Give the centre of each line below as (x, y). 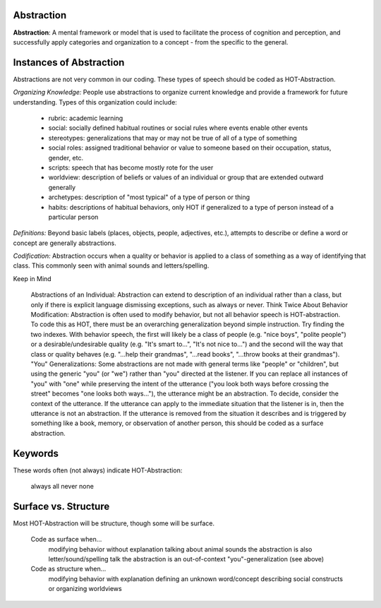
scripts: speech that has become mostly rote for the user (131, 167)
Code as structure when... (68, 569)
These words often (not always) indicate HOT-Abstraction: (98, 470)
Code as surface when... (66, 540)
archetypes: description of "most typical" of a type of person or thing (149, 197)
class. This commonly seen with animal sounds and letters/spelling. (111, 266)
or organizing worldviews (85, 589)
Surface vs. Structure (61, 506)
